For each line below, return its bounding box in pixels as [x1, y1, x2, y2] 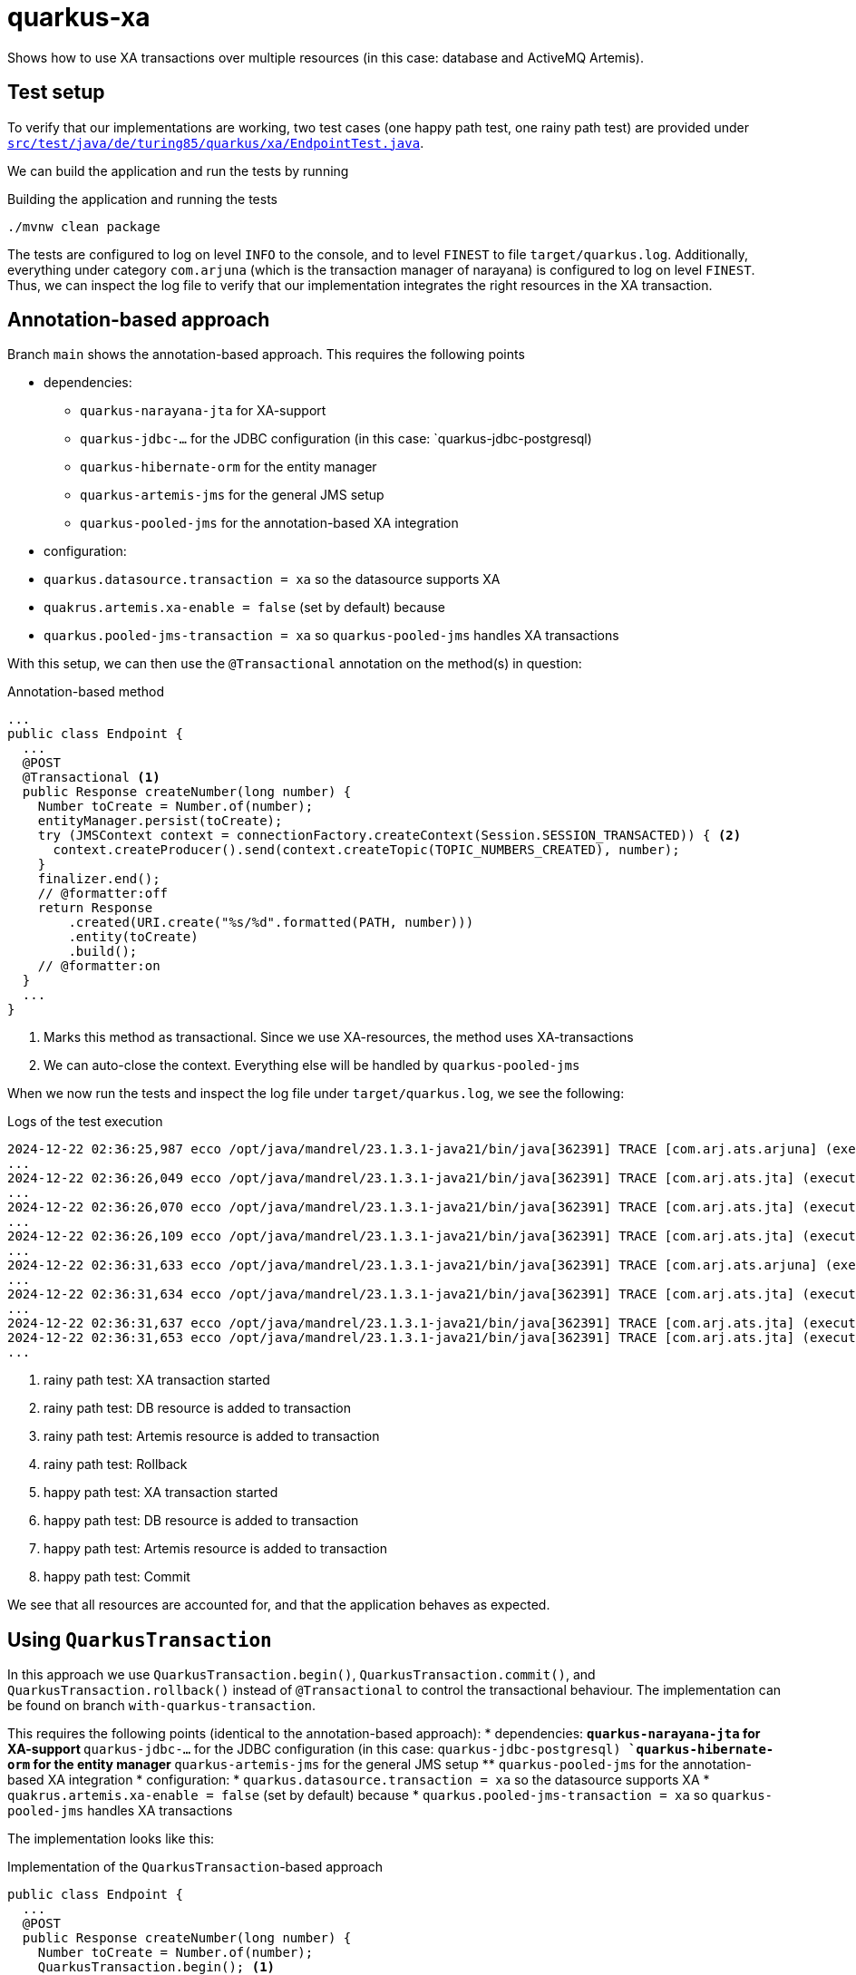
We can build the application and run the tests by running [7, 162, 349, 179]
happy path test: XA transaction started [44, 1484, 278, 1501]
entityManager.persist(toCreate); [37, 813, 283, 829]
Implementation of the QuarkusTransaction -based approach [7, 1859, 383, 1875]
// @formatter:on [37, 958, 160, 974]
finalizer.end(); [37, 871, 160, 887]
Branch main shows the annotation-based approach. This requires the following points [7, 346, 525, 363]
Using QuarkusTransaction [7, 1628, 272, 1651]
